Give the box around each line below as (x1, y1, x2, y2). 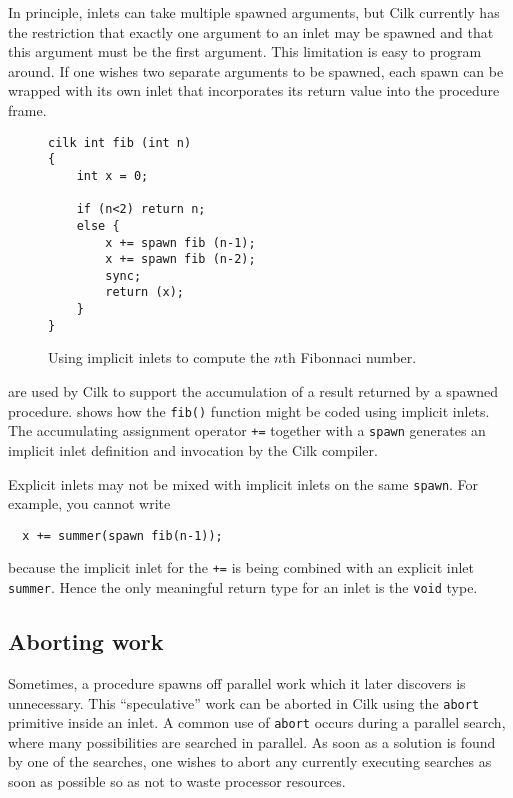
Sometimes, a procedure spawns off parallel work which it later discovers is (8, 672, 466, 693)
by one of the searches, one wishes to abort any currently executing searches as (8, 751, 492, 772)
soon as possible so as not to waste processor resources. (8, 771, 346, 792)
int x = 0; (76, 168, 149, 183)
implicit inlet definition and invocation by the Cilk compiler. (8, 439, 378, 460)
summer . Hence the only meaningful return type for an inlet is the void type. (8, 577, 478, 598)
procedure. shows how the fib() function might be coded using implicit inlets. (8, 400, 490, 421)
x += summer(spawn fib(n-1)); (22, 528, 223, 543)
